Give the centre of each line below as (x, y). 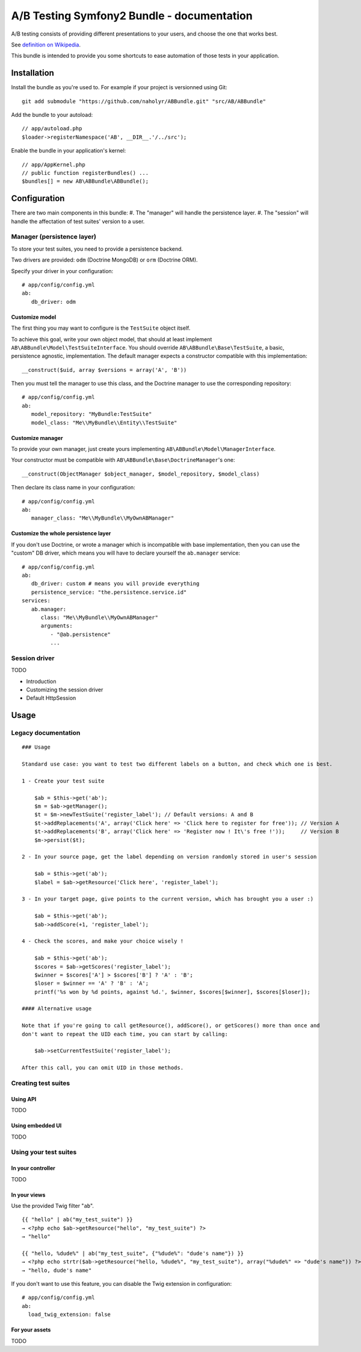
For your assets (31, 1330)
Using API (24, 1099)
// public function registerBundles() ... (85, 173)
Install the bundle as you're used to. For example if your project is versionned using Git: (119, 87)
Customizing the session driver (65, 690)
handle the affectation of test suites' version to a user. (78, 221)
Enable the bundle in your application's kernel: (69, 151)
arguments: (57, 626)
